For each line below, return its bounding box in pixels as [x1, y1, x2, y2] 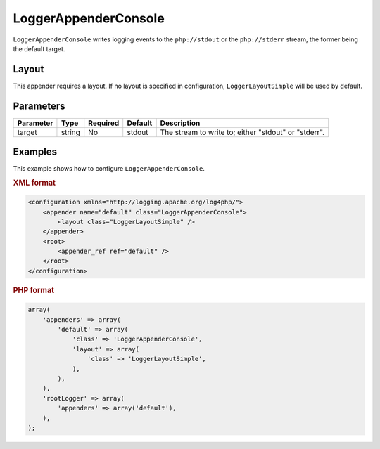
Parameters [13, 100, 65, 112]
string [61, 127, 81, 137]
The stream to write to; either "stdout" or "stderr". [160, 127, 325, 137]
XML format [13, 178, 56, 188]
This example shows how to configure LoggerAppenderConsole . [13, 164, 205, 173]
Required [88, 118, 120, 128]
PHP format [13, 285, 55, 295]
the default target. [13, 44, 65, 53]
